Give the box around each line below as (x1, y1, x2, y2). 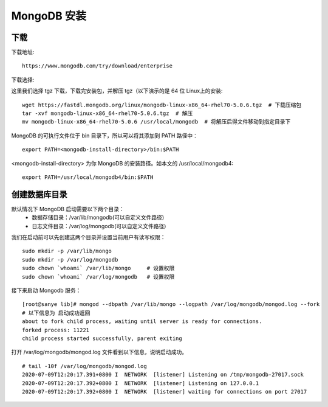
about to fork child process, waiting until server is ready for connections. (22, 318, 262, 325)
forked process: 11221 (22, 326, 90, 333)
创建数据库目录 (11, 189, 67, 200)
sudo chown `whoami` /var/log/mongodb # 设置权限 (22, 273, 175, 280)
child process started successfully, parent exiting (22, 335, 182, 342)
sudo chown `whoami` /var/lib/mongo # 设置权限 (22, 265, 175, 272)
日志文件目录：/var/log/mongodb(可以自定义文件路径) (32, 222, 166, 229)
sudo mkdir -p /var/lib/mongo (22, 248, 112, 255)
